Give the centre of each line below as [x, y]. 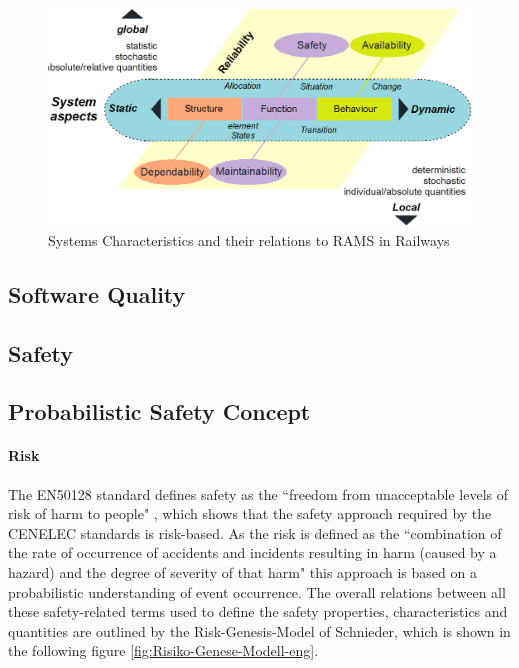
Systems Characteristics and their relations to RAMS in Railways [249, 239]
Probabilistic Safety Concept [159, 411]
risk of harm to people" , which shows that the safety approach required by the [250, 513]
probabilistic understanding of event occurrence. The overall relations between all [257, 591]
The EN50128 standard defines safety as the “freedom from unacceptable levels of [258, 493]
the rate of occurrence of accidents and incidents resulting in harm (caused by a [252, 552]
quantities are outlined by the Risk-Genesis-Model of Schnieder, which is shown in [259, 630]
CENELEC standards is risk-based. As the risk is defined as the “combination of [255, 532]
